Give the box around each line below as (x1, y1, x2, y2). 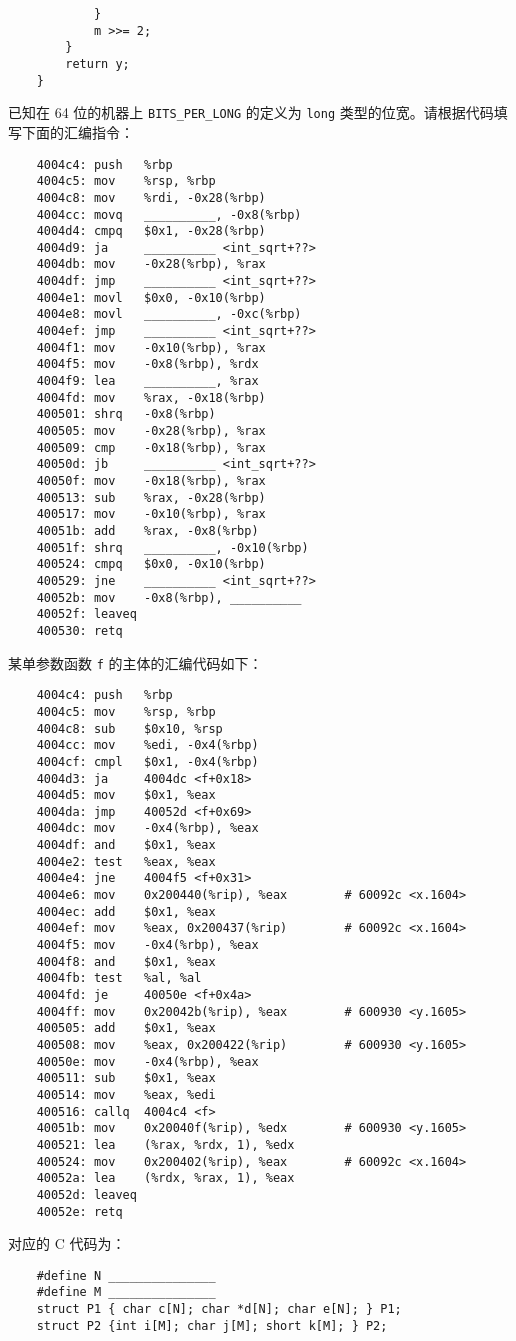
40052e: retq (36, 1204, 123, 1219)
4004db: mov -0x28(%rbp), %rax (36, 257, 266, 272)
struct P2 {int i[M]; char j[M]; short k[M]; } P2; (36, 1318, 388, 1333)
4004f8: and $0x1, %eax (36, 954, 216, 969)
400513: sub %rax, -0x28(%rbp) (36, 490, 266, 505)
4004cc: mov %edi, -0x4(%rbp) (36, 738, 259, 753)
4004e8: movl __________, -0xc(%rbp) (36, 307, 302, 322)
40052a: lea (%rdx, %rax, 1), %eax (36, 1171, 295, 1186)
